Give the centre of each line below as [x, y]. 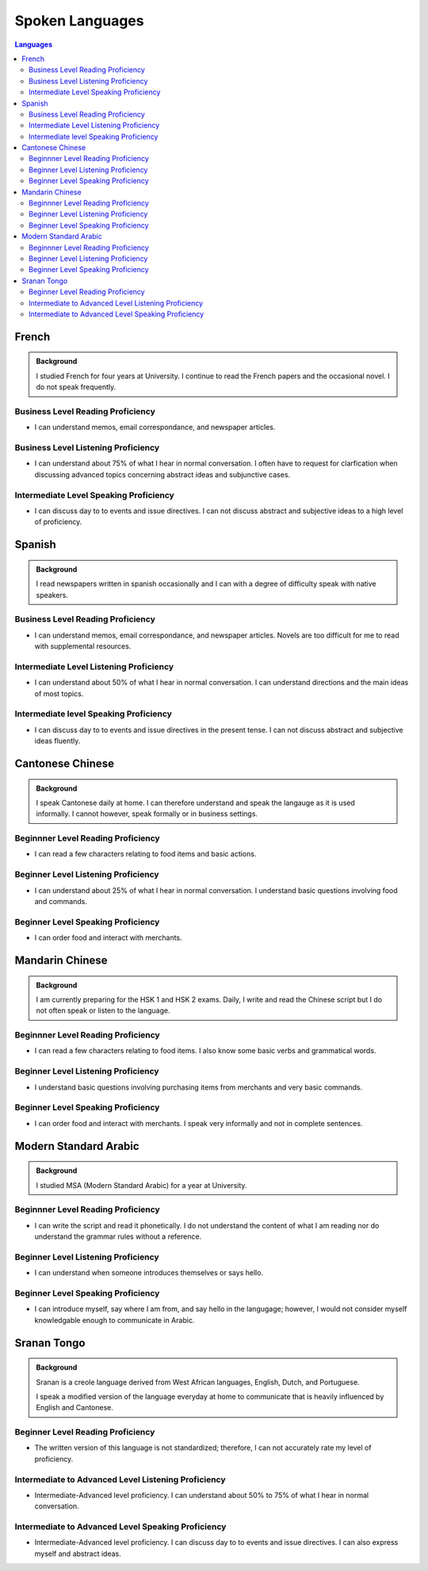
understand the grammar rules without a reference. [118, 1236]
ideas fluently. [57, 741]
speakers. [52, 595]
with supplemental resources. [83, 646]
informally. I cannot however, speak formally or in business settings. [147, 814]
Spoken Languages [79, 21]
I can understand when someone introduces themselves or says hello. [149, 1273]
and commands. [61, 901]
